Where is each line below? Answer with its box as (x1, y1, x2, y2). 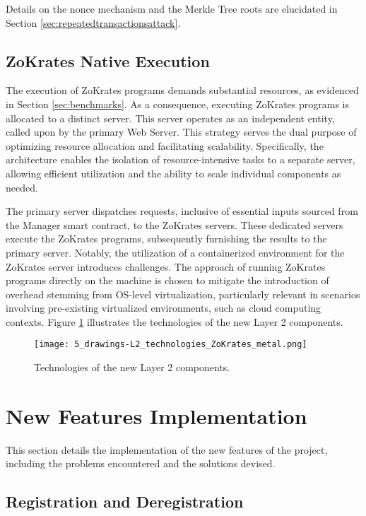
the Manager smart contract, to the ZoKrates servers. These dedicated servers (6, 217, 343, 232)
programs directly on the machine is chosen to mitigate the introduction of (6, 273, 329, 288)
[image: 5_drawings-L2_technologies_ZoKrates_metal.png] (34, 339, 307, 350)
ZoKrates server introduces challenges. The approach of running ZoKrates (6, 259, 326, 274)
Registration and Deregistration (6, 491, 244, 512)
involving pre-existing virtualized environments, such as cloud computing (6, 300, 321, 315)
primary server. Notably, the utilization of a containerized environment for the (6, 245, 345, 259)
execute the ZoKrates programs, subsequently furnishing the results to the (6, 231, 327, 246)
